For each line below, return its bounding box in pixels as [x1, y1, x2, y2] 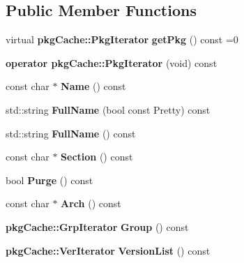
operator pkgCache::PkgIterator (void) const [6, 55, 218, 70]
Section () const [61, 149, 133, 164]
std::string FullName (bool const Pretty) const [6, 102, 211, 117]
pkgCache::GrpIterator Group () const [6, 219, 189, 234]
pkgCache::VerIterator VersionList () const [6, 243, 211, 257]
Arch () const [61, 196, 121, 211]
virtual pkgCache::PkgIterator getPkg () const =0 [6, 32, 238, 47]
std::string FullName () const [6, 126, 136, 140]
